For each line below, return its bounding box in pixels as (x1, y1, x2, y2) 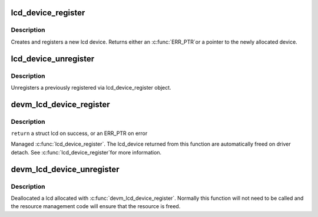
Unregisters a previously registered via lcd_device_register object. (11, 84, 171, 91)
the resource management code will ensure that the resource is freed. (11, 203, 181, 210)
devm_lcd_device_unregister (11, 164, 120, 174)
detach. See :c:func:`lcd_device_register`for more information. (11, 149, 162, 156)
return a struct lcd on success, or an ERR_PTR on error (11, 130, 148, 137)
